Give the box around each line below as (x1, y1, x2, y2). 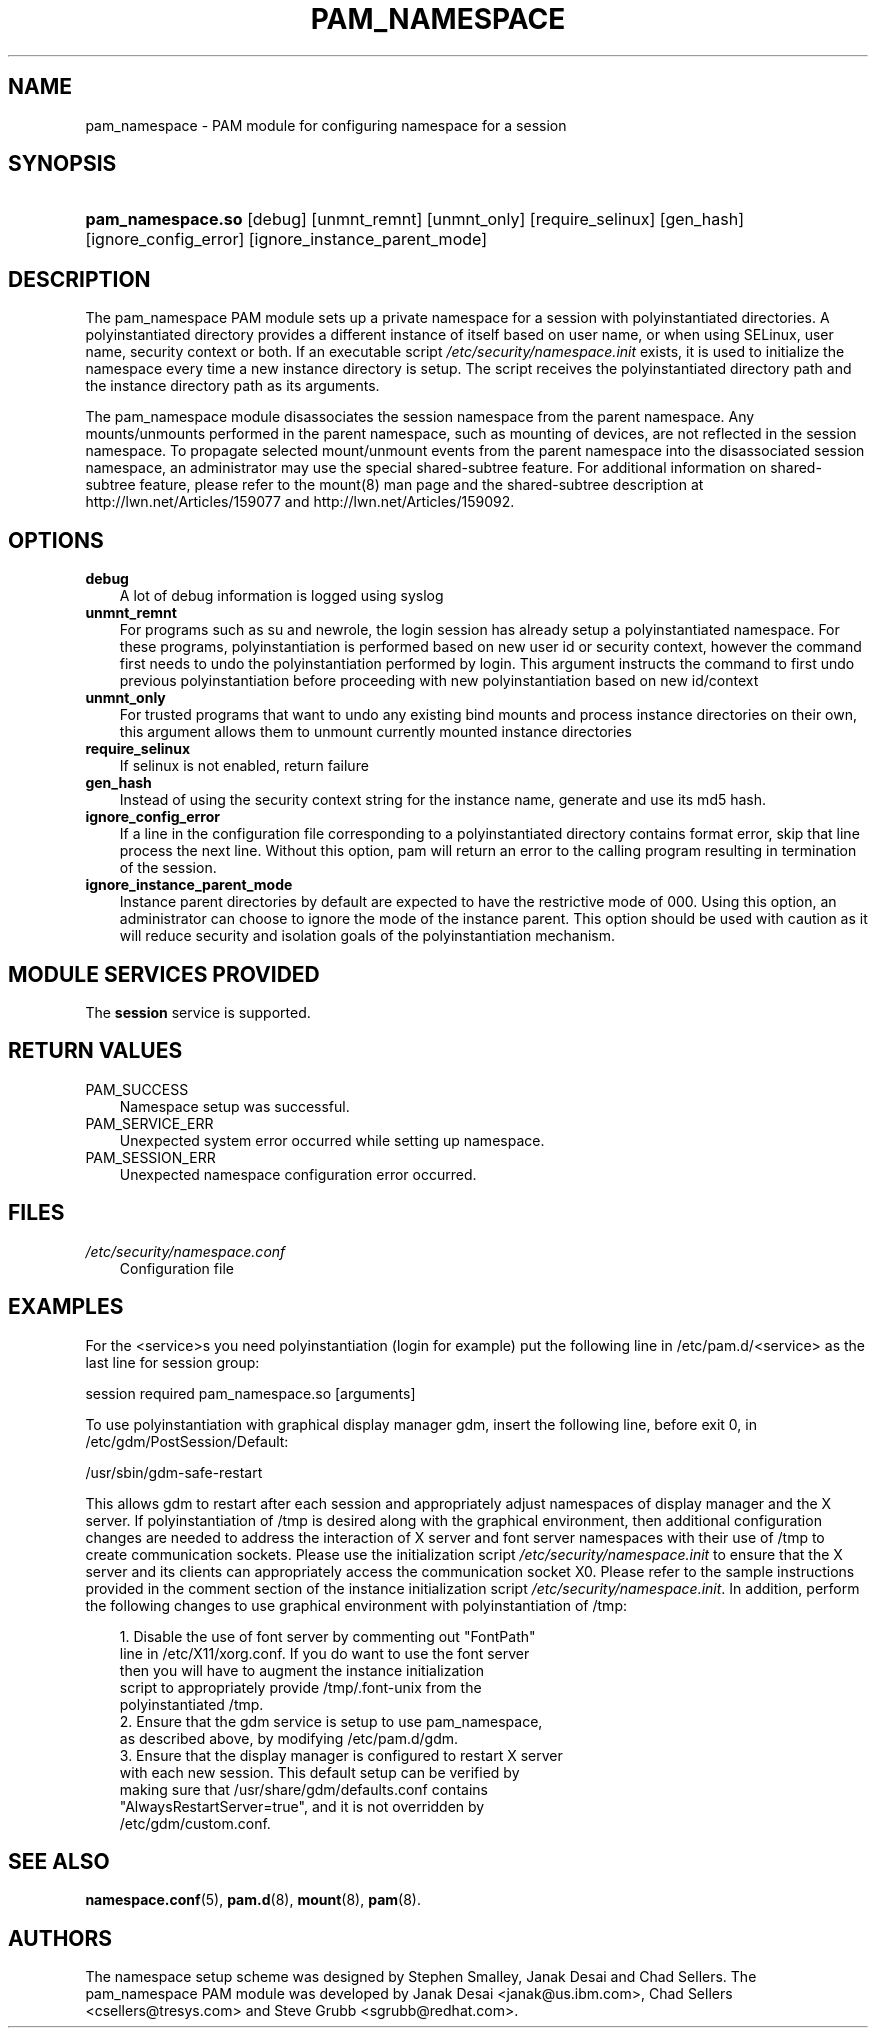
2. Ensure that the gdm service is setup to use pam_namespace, (119, 1712, 543, 1730)
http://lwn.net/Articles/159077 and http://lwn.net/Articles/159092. (85, 493, 515, 511)
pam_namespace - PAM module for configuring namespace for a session (85, 116, 567, 134)
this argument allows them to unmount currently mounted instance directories (119, 723, 632, 741)
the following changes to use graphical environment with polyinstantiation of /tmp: (85, 1596, 627, 1614)
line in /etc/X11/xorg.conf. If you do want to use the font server (119, 1644, 530, 1662)
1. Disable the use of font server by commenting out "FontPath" (119, 1627, 536, 1645)
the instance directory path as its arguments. (85, 377, 380, 395)
